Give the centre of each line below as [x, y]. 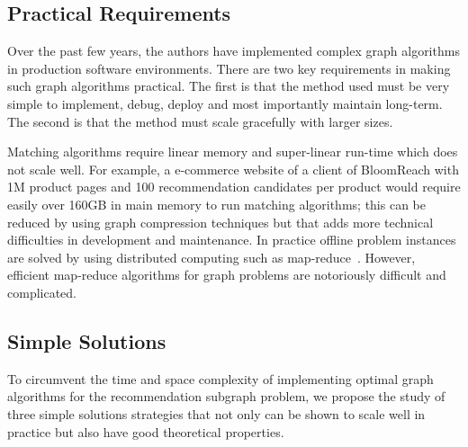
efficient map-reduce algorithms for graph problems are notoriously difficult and [227, 275]
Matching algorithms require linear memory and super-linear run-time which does [233, 152]
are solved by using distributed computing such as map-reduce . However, [211, 257]
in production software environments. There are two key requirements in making [229, 68]
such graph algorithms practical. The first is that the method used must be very [229, 86]
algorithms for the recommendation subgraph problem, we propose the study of [226, 396]
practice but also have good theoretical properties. [146, 431]
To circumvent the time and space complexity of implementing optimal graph [220, 378]
